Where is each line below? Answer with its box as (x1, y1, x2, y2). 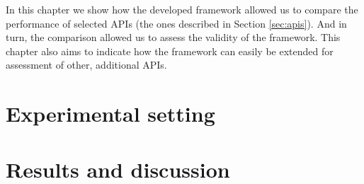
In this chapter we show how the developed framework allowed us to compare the (6, 2, 358, 16)
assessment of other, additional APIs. (6, 57, 167, 72)
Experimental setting (6, 99, 215, 128)
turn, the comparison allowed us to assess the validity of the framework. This (6, 30, 341, 45)
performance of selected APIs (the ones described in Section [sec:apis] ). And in (6, 16, 347, 30)
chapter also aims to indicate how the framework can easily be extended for (6, 43, 334, 58)
